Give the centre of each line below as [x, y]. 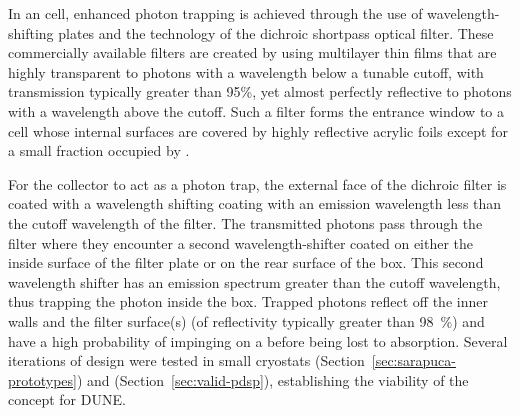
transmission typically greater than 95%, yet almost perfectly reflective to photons [260, 91]
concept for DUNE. [67, 399]
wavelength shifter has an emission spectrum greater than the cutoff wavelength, [254, 281]
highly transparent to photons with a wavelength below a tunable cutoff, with [246, 71]
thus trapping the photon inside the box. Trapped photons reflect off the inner [248, 301]
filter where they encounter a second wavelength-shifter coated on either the [241, 242]
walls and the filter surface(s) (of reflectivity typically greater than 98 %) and [246, 320]
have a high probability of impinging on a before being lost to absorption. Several [258, 340]
